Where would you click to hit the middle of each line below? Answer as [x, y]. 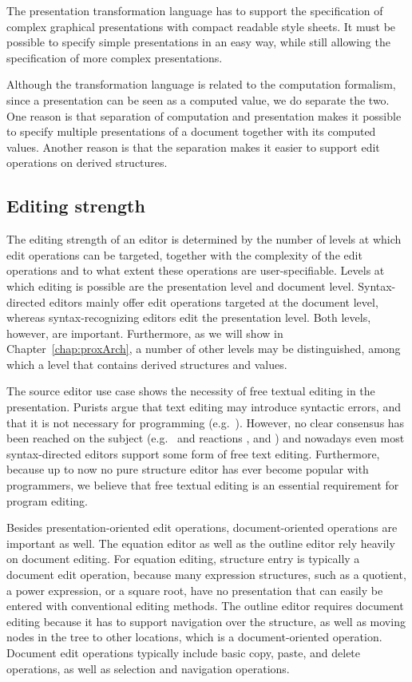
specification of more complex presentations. [115, 57]
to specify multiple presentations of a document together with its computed [191, 131]
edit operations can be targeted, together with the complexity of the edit [184, 254]
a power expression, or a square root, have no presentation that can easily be [195, 590]
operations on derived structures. [87, 163]
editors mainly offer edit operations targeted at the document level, [214, 301]
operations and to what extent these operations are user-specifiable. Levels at [196, 270]
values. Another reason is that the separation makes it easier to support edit [193, 147]
